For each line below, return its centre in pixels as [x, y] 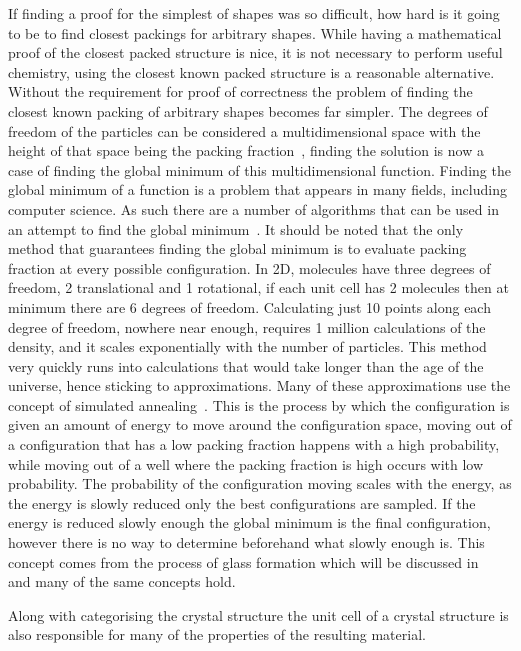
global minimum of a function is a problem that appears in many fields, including [257, 189]
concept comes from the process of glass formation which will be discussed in [243, 561]
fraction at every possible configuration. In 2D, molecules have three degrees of [249, 267]
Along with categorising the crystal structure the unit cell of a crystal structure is [258, 614]
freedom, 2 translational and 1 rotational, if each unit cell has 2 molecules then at [258, 287]
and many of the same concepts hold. [122, 581]
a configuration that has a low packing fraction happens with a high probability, [254, 444]
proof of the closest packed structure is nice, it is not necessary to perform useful [255, 52]
